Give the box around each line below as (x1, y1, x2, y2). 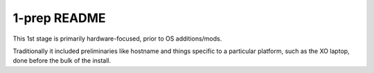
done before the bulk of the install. (12, 56, 112, 65)
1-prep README (12, 10, 107, 25)
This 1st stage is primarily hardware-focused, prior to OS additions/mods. (12, 34, 222, 43)
